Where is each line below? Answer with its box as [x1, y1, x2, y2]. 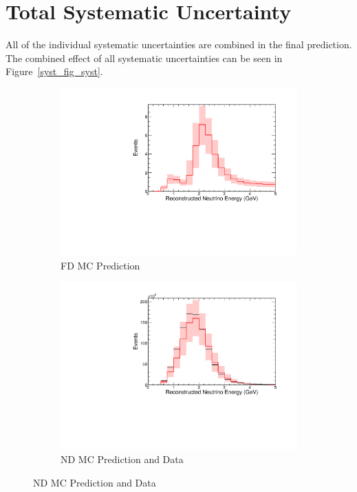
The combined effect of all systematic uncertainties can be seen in [6, 50, 283, 65]
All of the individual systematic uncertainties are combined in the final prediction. [6, 37, 352, 52]
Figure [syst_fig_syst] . [6, 64, 103, 79]
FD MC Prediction [61, 258, 140, 272]
